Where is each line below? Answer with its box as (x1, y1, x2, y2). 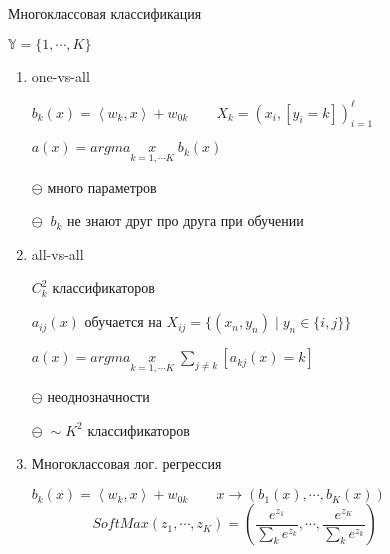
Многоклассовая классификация (8, 3, 202, 23)
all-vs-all (31, 243, 84, 264)
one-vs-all (31, 65, 90, 86)
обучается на (84, 311, 162, 332)
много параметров (47, 176, 157, 197)
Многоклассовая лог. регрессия (31, 453, 222, 474)
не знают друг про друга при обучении (67, 210, 304, 231)
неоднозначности (47, 386, 150, 407)
